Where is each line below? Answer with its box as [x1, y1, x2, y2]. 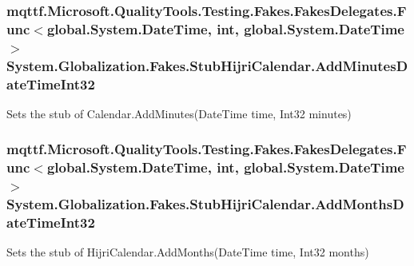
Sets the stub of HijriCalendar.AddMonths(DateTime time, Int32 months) [6, 244, 369, 260]
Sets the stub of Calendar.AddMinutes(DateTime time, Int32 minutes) [6, 105, 352, 121]
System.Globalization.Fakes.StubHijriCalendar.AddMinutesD [6, 55, 408, 75]
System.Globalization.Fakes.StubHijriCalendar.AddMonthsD [6, 194, 404, 214]
